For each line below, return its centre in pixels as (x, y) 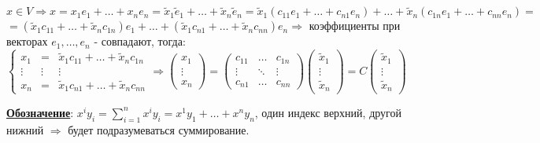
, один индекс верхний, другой (328, 112)
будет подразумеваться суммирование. (159, 129)
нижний (25, 129)
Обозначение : (40, 112)
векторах (27, 41)
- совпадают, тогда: (140, 41)
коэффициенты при (355, 26)
